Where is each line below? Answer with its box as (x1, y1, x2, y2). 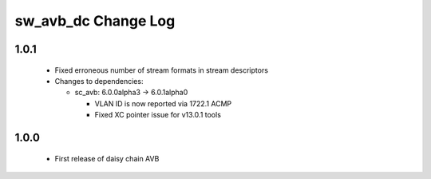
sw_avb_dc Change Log (14, 12, 176, 30)
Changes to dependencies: (54, 76, 144, 86)
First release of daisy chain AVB (54, 153, 160, 163)
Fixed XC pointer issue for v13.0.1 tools (94, 110, 221, 120)
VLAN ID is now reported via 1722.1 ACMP (94, 98, 232, 108)
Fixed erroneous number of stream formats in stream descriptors (54, 65, 269, 75)
